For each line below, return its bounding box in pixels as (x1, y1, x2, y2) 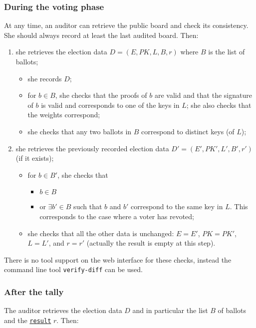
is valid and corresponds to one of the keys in (41, 99, 180, 110)
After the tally (4, 285, 64, 298)
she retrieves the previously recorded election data (15, 143, 169, 153)
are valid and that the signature (154, 90, 252, 100)
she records (27, 73, 62, 83)
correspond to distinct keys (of (141, 126, 235, 136)
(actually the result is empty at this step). (86, 238, 216, 248)
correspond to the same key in (130, 201, 223, 212)
